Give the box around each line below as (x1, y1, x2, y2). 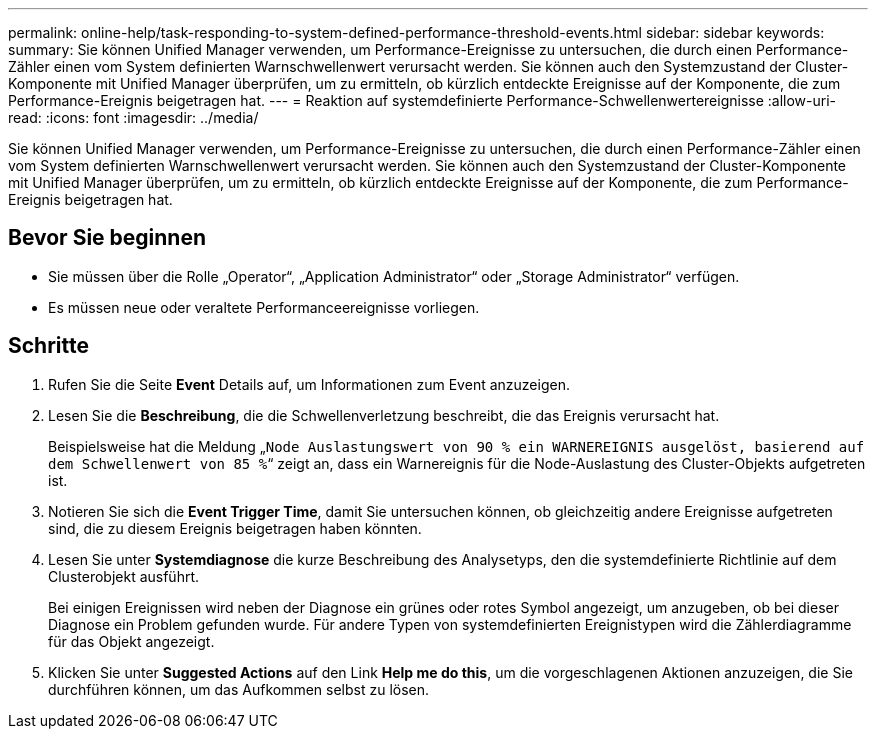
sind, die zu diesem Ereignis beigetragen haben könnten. (48, 519, 422, 537)
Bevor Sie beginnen (8, 225, 207, 251)
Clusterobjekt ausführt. (48, 567, 200, 585)
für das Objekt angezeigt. (48, 632, 215, 650)
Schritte (8, 333, 89, 359)
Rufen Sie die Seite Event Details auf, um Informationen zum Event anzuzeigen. (48, 375, 570, 393)
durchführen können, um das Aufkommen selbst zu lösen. (48, 680, 430, 698)
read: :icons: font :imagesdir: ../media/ (8, 109, 259, 126)
